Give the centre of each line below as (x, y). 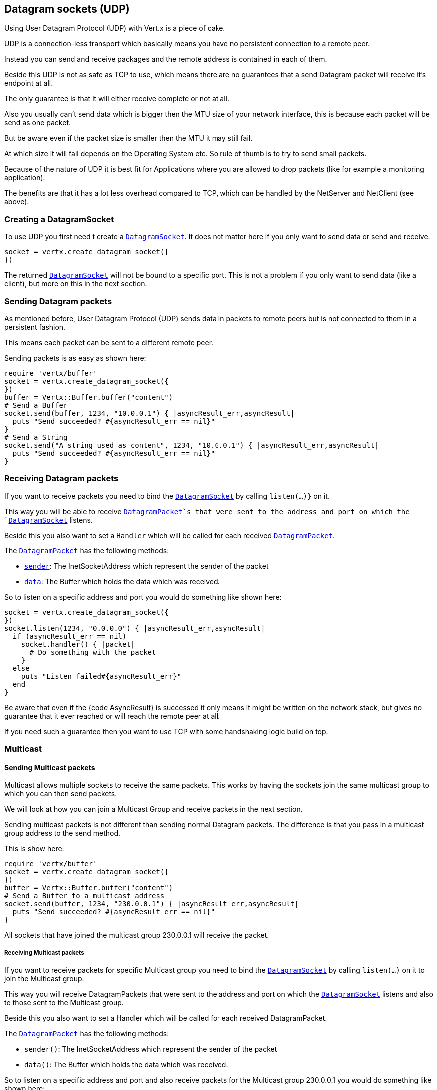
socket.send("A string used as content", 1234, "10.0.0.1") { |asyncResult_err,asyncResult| (192, 445)
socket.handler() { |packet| (78, 644)
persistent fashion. (35, 327)
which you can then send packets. (61, 794)
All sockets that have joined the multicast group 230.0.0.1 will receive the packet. (137, 935)
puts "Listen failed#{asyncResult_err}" (101, 676)
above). (17, 202)
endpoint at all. (29, 83)
